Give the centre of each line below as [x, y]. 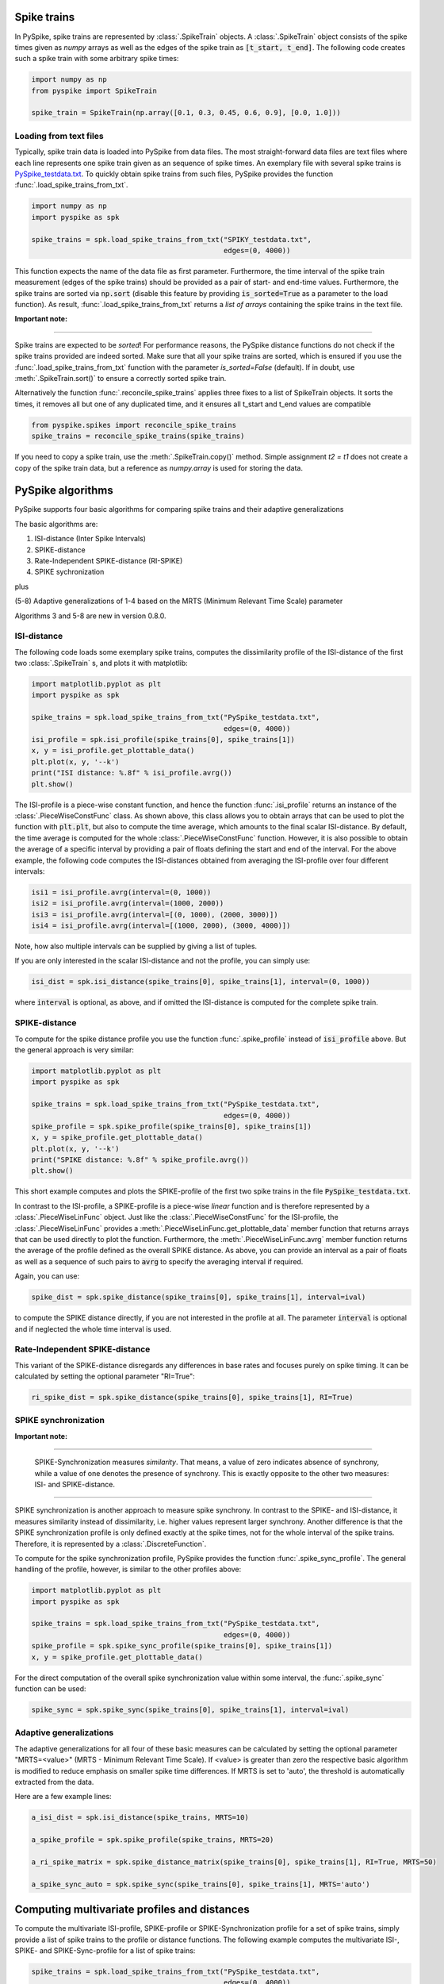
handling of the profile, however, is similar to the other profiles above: [128, 1569]
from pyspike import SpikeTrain [94, 90]
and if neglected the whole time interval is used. [93, 1328]
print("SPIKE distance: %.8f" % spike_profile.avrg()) [140, 1160]
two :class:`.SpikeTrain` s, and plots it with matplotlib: [101, 663]
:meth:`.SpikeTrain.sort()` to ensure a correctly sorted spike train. [121, 379]
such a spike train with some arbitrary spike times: [97, 59]
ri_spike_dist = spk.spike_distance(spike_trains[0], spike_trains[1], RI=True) [192, 1398]
